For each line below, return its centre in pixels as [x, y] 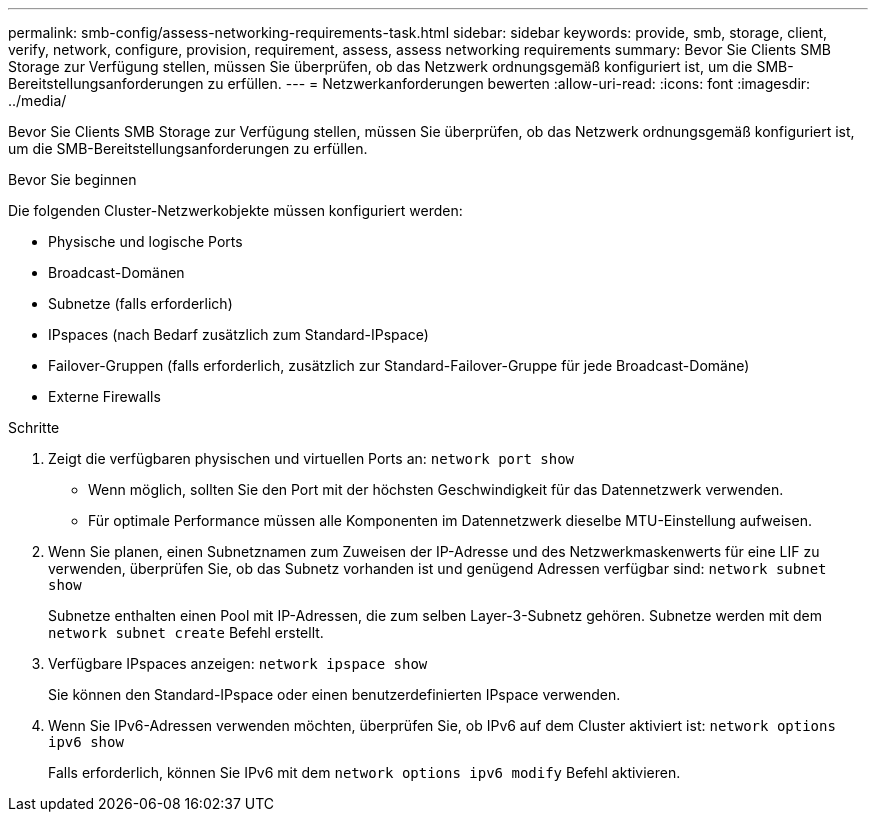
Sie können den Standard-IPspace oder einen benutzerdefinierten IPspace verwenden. [334, 694]
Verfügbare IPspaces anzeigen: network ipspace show [238, 663]
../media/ [37, 100]
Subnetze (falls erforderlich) [140, 303]
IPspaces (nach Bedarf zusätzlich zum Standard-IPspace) [238, 334]
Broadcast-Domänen [116, 272]
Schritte [34, 427]
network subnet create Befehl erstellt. [186, 632]
